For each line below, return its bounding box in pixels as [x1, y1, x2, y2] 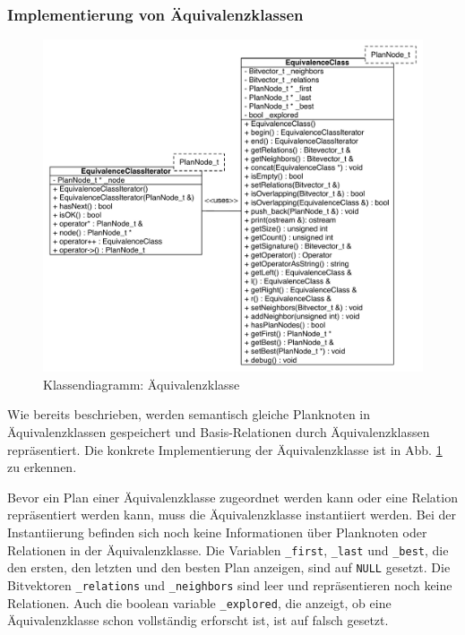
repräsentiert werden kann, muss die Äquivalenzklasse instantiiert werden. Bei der [7, 505, 457, 524]
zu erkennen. [7, 458, 77, 476]
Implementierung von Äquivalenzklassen [7, 3, 304, 25]
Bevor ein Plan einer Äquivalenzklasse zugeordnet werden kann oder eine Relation [7, 487, 458, 506]
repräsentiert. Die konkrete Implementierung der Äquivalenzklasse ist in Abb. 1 [7, 440, 443, 459]
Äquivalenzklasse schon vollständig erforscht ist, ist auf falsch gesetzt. [7, 611, 389, 630]
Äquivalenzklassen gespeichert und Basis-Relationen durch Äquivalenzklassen [7, 423, 430, 441]
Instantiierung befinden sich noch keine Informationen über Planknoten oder [7, 522, 427, 541]
